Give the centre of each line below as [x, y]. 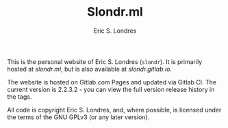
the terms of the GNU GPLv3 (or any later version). [78, 117]
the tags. [20, 97]
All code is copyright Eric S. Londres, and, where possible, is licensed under [114, 110]
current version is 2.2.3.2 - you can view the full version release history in [111, 89]
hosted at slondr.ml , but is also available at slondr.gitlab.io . [90, 69]
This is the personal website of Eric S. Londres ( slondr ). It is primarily [105, 61]
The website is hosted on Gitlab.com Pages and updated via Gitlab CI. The [112, 82]
